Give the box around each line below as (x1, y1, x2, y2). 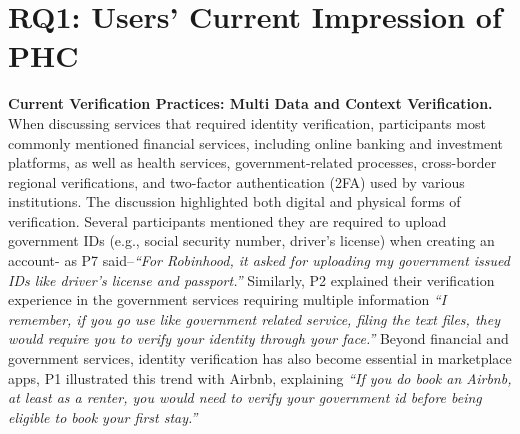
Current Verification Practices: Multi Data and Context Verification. (8, 93, 493, 114)
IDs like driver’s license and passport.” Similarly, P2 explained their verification (8, 269, 495, 290)
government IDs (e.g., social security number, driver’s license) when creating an (8, 230, 495, 251)
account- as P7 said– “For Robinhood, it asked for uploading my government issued (8, 250, 510, 271)
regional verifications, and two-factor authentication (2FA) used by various (8, 171, 465, 192)
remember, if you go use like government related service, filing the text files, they (8, 308, 500, 329)
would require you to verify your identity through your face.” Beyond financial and (8, 328, 509, 349)
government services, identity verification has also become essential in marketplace (8, 348, 512, 369)
